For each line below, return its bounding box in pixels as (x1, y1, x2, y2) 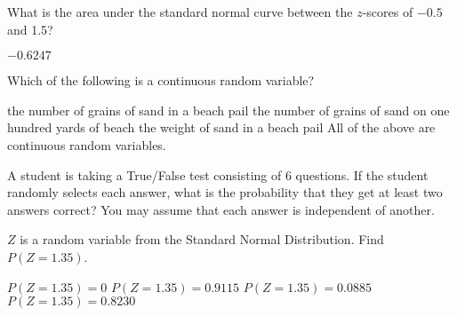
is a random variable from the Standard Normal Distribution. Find (20, 230, 384, 249)
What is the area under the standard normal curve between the (7, 3, 353, 20)
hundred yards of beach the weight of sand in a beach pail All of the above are (7, 118, 436, 137)
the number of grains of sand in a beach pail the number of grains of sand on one (7, 100, 450, 119)
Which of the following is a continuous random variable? (7, 71, 315, 90)
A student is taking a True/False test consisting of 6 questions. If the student (7, 165, 429, 184)
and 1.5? (7, 20, 53, 38)
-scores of (362, 3, 413, 20)
